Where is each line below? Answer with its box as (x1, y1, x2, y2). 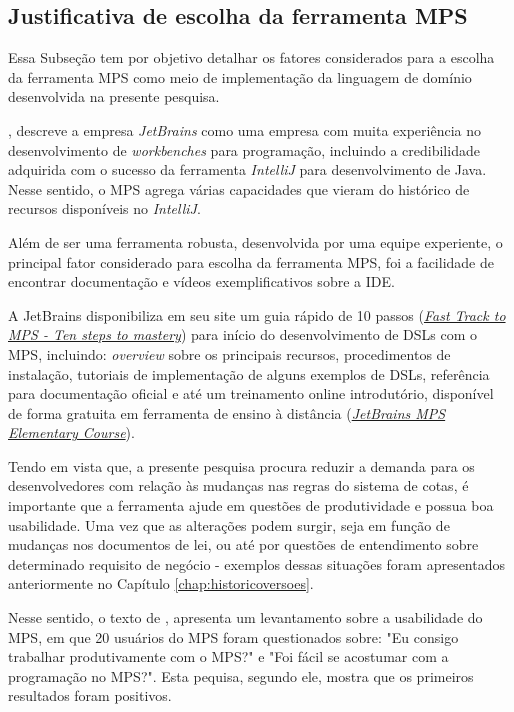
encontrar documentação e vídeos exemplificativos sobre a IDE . (8, 271, 395, 292)
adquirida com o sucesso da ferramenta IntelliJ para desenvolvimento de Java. (8, 159, 487, 180)
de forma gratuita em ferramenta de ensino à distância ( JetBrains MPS (8, 402, 446, 423)
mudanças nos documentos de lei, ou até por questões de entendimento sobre (8, 534, 479, 555)
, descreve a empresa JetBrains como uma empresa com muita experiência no (8, 119, 482, 140)
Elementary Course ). (8, 422, 135, 443)
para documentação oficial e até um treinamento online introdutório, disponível (8, 383, 494, 404)
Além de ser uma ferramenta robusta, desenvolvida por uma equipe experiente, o (8, 231, 503, 252)
